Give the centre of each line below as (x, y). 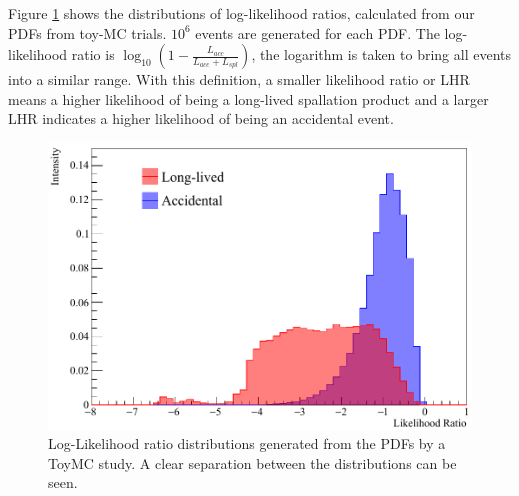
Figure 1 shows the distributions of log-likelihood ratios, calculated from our (241, 13)
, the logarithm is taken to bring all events (381, 54)
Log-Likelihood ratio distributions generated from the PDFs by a (247, 443)
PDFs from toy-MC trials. (87, 32)
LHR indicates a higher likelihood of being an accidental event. (201, 118)
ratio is (93, 54)
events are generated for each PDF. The (317, 32)
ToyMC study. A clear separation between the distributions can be (252, 462)
